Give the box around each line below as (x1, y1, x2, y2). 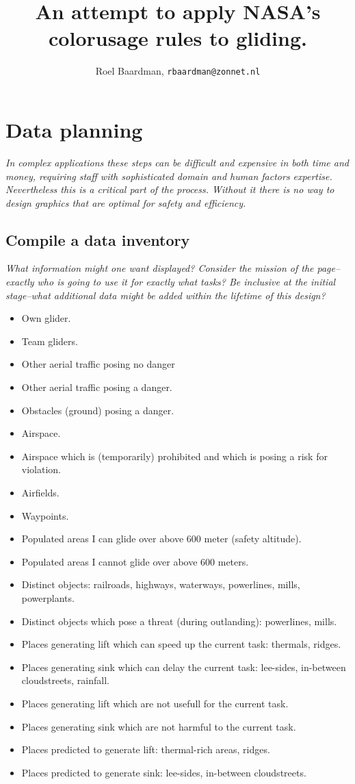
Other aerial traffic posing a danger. (21, 380, 172, 394)
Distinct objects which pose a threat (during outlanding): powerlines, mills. (21, 614, 337, 628)
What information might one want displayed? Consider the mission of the (5, 261, 314, 275)
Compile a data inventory (5, 229, 190, 250)
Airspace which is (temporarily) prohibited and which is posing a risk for (21, 448, 328, 463)
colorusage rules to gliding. (49, 24, 307, 52)
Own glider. (21, 311, 71, 325)
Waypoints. (21, 508, 69, 522)
